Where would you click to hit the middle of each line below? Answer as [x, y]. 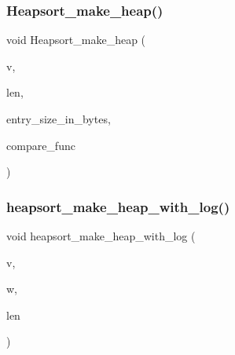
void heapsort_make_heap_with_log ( [101, 236]
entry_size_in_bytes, [59, 119]
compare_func [41, 145]
